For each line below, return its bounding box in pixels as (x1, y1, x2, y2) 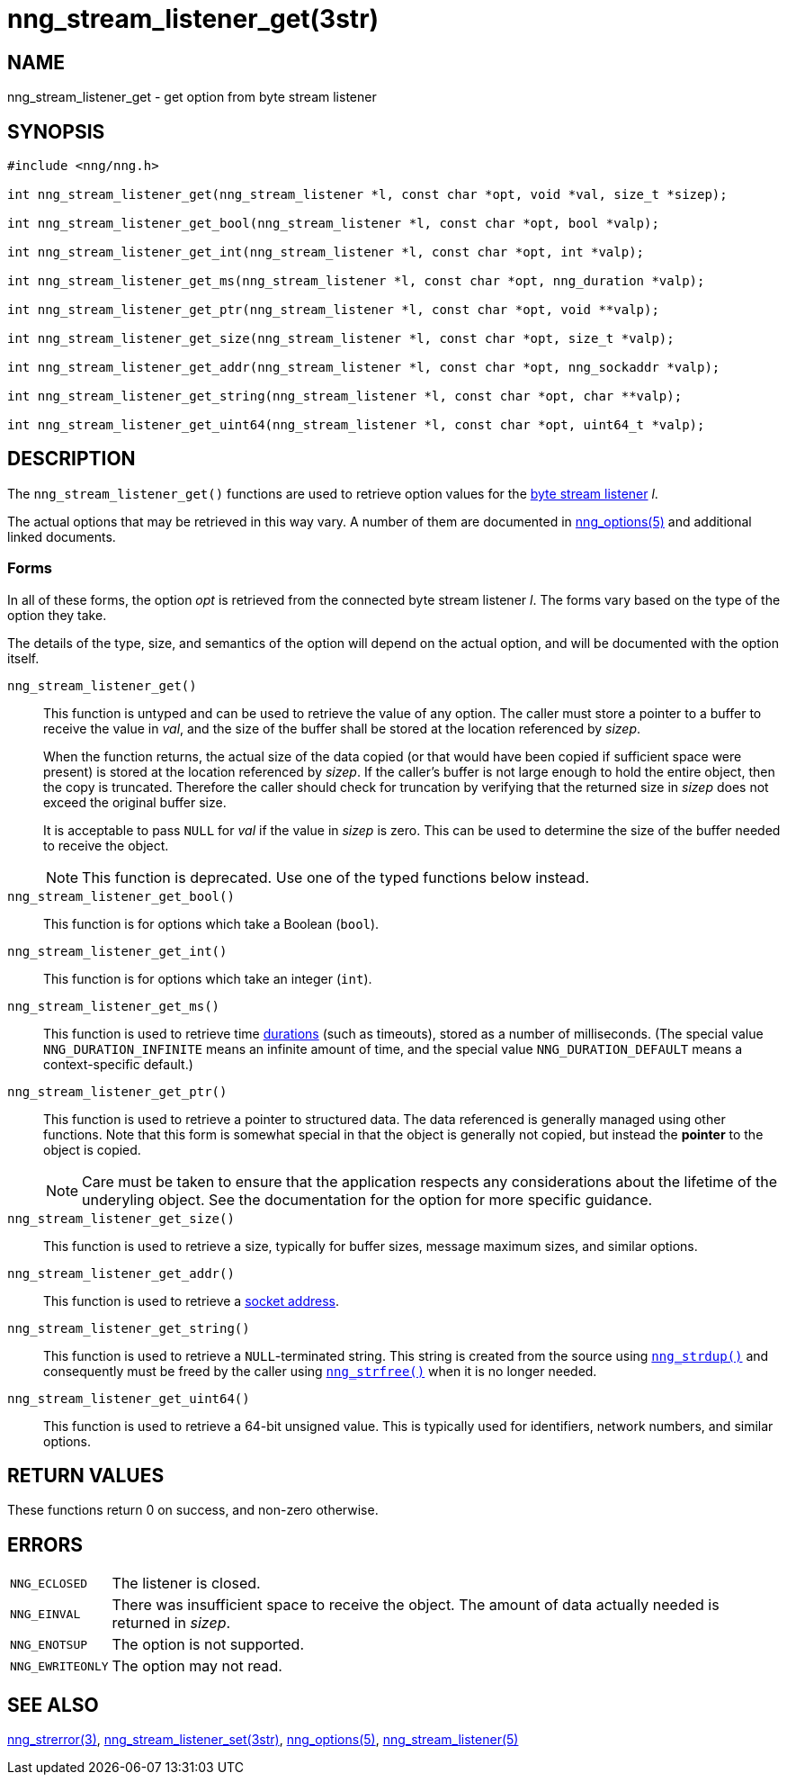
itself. (7, 650, 40, 666)
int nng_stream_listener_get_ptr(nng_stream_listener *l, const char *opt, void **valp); (7, 302, 659, 318)
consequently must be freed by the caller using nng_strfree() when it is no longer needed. (43, 1363, 597, 1379)
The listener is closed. (112, 1574, 261, 1593)
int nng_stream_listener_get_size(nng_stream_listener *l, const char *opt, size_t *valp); (7, 331, 675, 346)
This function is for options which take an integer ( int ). (43, 970, 372, 986)
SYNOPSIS (7, 120, 105, 143)
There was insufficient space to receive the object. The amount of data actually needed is (112, 1596, 720, 1615)
